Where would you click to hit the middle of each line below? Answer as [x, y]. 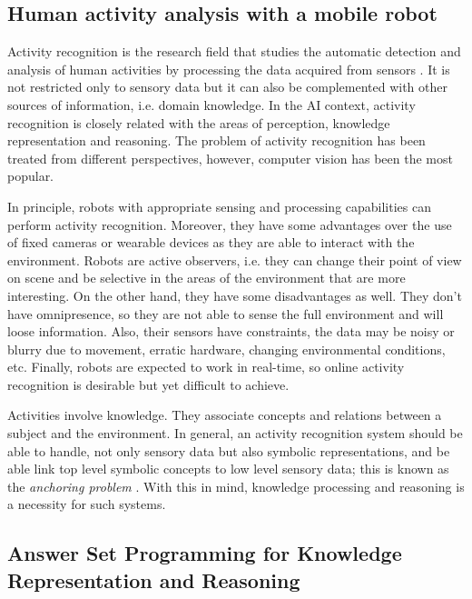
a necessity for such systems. [87, 504]
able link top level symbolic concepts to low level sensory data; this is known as [228, 469]
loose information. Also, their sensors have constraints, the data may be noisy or [231, 331]
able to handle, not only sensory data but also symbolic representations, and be [229, 450]
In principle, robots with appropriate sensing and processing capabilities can [219, 206]
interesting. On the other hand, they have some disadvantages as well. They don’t [235, 295]
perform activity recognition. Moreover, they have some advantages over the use [230, 224]
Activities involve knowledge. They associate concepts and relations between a [225, 415]
